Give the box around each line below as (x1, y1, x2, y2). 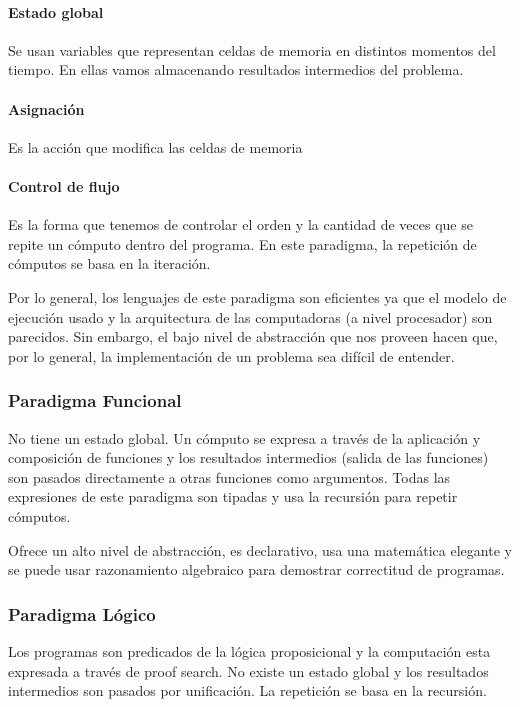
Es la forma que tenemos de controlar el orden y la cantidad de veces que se (8, 214, 473, 235)
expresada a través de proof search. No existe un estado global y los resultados (8, 660, 489, 681)
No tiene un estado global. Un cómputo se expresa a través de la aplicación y (8, 427, 481, 448)
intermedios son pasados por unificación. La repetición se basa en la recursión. (8, 680, 487, 701)
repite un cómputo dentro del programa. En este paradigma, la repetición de (8, 233, 477, 254)
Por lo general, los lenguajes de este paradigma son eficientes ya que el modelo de (8, 286, 507, 307)
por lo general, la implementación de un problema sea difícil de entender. (8, 345, 455, 366)
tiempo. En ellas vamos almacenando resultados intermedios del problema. (8, 59, 464, 80)
